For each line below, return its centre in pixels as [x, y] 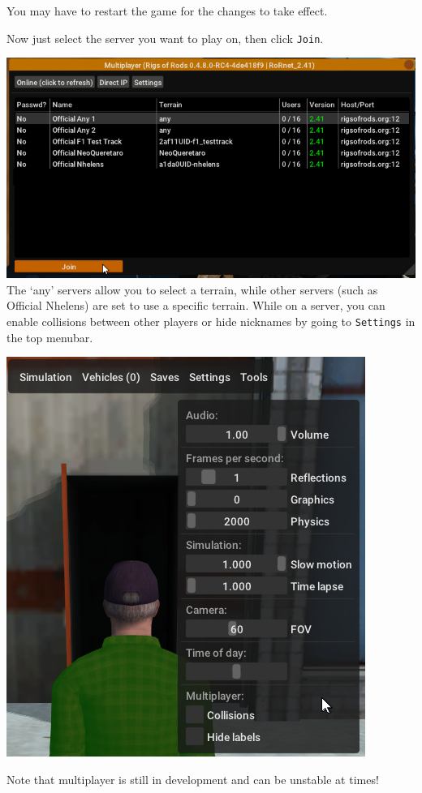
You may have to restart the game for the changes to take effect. [167, 11]
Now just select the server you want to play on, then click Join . [165, 38]
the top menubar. [50, 337]
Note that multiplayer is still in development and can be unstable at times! [193, 779]
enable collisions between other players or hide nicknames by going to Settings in [211, 321]
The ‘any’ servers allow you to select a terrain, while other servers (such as [192, 289]
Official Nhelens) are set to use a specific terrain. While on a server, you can [196, 305]
